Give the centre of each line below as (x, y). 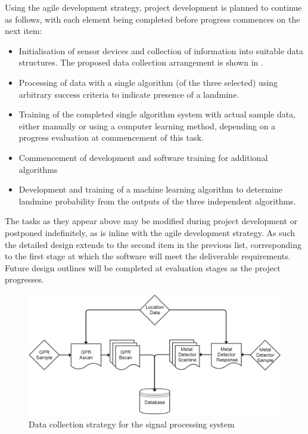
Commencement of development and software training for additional (143, 157)
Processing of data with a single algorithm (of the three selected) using (148, 82)
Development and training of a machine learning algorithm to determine (150, 189)
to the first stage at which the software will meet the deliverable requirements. (148, 256)
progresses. (24, 279)
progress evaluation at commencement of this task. (111, 137)
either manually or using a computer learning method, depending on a (147, 125)
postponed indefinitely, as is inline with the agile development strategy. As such (150, 232)
